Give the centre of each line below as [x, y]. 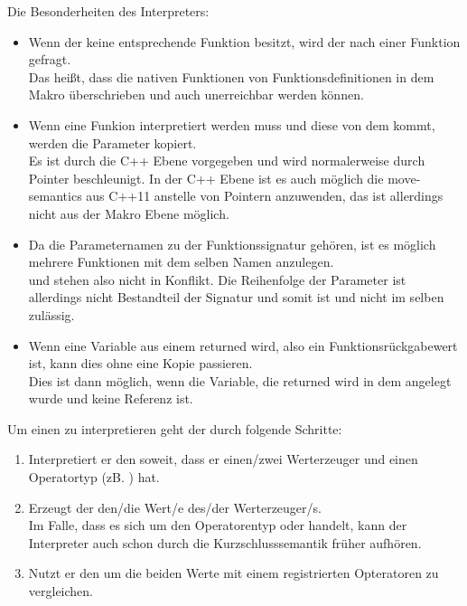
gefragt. [50, 59]
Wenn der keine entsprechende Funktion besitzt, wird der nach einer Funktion [244, 41]
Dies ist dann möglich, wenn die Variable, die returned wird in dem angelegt [240, 380]
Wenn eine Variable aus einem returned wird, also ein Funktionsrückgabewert [243, 345]
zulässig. [51, 314]
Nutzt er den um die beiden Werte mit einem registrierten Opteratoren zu [233, 573]
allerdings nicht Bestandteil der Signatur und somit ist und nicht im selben [236, 297]
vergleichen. [61, 591]
